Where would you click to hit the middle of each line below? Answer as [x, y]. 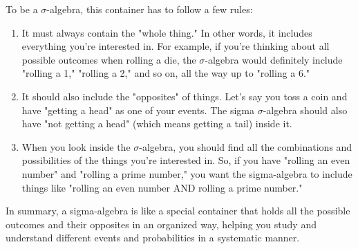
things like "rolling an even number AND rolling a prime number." [162, 187]
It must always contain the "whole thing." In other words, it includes [167, 32]
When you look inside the [76, 146]
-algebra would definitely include [274, 59]
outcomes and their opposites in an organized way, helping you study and [161, 224]
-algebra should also [305, 110]
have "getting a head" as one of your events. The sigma [138, 110]
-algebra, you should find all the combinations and [246, 146]
